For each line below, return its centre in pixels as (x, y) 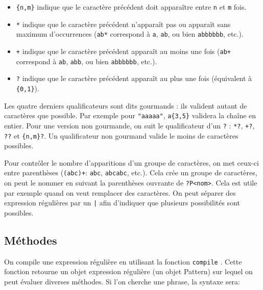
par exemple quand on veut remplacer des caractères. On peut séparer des (120, 192)
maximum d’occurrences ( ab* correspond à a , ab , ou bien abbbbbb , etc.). (130, 34)
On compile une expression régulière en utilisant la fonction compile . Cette (123, 261)
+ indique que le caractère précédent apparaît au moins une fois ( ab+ (123, 51)
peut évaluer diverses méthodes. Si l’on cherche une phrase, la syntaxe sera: (122, 281)
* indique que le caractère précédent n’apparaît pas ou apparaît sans (123, 24)
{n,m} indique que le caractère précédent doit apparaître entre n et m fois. (131, 7)
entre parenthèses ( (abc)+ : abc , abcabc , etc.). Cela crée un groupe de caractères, (131, 173)
